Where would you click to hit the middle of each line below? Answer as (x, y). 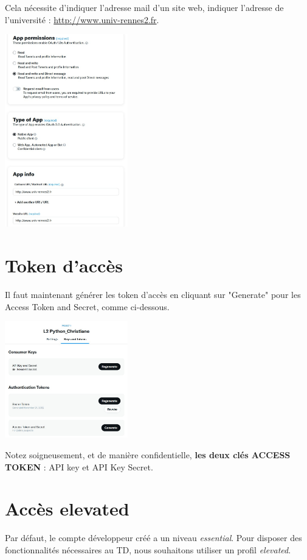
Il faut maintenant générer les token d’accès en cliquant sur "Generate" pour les (153, 295)
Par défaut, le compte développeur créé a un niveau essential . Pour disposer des (153, 538)
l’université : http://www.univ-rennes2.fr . (82, 19)
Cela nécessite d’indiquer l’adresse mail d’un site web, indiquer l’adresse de (144, 7)
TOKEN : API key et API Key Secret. (79, 466)
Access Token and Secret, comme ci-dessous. (87, 306)
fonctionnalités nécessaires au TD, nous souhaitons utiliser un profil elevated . (148, 549)
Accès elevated (67, 509)
